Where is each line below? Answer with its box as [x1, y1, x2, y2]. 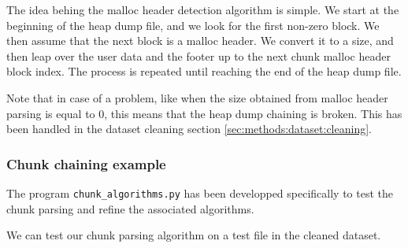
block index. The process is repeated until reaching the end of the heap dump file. [6, 63, 402, 80]
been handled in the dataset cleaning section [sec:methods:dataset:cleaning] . [6, 120, 372, 137]
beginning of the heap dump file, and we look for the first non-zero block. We [6, 17, 380, 33]
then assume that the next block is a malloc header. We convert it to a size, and [6, 32, 394, 49]
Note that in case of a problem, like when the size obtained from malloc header [6, 89, 388, 105]
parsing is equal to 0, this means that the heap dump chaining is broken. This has [6, 105, 402, 121]
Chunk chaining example [6, 154, 166, 173]
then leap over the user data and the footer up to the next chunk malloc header [6, 47, 391, 64]
